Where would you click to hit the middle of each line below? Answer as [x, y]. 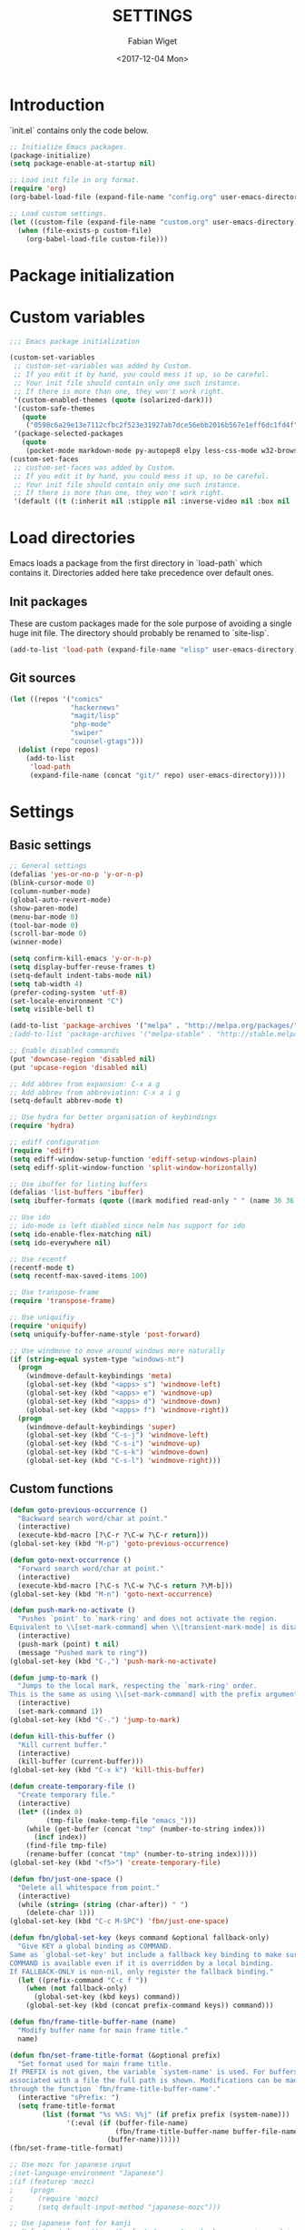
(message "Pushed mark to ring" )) [83, 1652]
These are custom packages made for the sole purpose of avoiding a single [151, 623]
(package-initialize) [50, 156]
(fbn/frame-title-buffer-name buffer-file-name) [208, 2131]
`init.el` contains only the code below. [79, 130]
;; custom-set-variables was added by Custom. [103, 366]
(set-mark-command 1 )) [60, 1711]
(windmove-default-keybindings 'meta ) [99, 1376]
